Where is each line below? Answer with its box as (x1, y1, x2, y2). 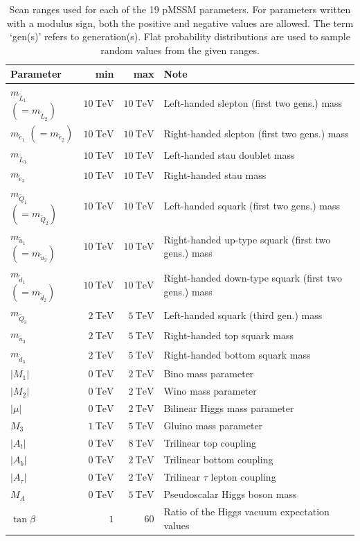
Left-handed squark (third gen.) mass (163, 307, 323, 322)
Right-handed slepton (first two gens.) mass (163, 126, 349, 141)
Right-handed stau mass (163, 167, 267, 182)
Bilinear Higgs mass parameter (163, 400, 294, 415)
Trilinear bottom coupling (163, 452, 273, 467)
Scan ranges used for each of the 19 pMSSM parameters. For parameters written (9, 2, 351, 16)
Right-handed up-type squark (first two (163, 232, 331, 246)
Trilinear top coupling (163, 435, 256, 449)
